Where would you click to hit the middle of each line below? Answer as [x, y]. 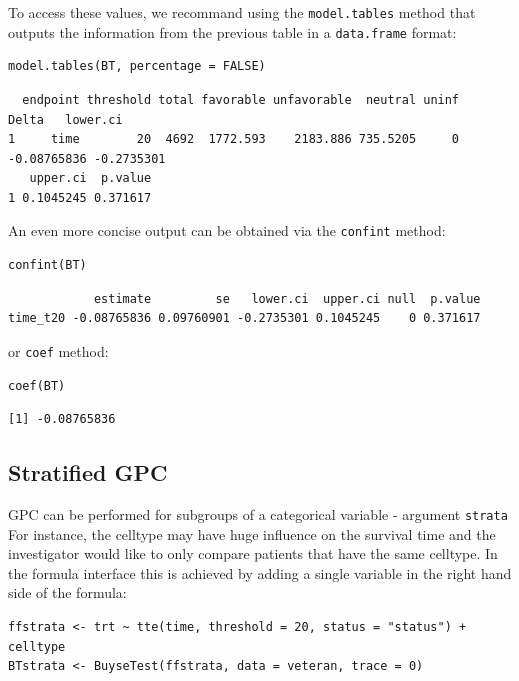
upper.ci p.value [90, 178]
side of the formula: [67, 592]
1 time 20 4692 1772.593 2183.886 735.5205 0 [234, 139]
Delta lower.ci [65, 119]
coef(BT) [37, 385]
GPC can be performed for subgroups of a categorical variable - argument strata [258, 513]
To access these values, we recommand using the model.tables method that [242, 12]
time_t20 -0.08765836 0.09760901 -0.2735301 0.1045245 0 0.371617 [244, 318]
